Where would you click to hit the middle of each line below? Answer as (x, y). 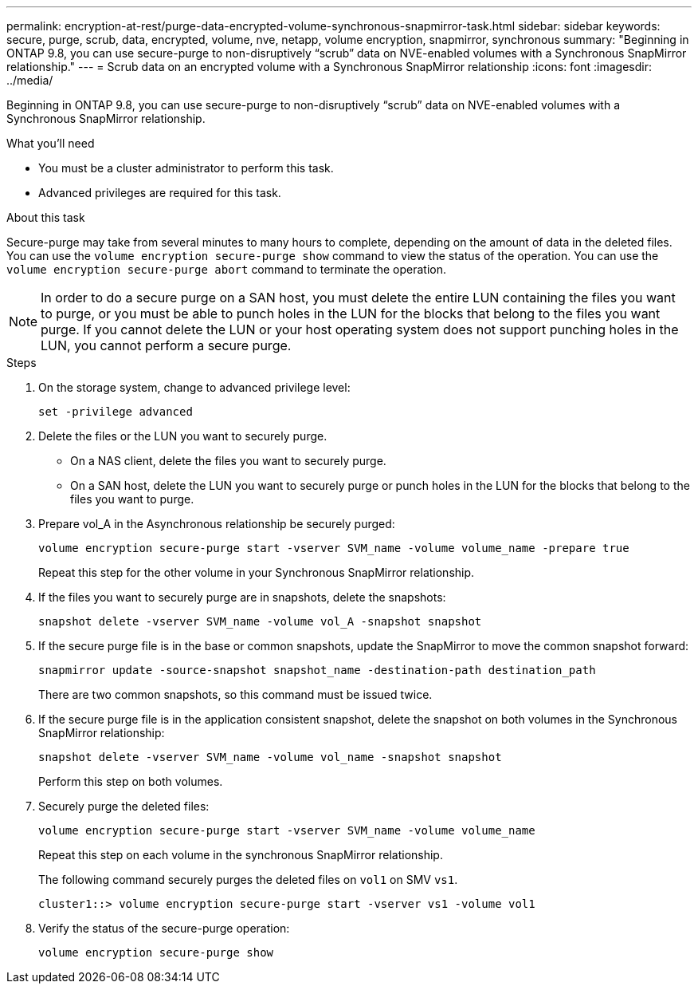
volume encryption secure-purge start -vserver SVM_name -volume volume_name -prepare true (334, 548)
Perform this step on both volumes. (131, 781)
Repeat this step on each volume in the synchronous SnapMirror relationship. (241, 855)
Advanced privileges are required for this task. (160, 193)
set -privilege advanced (116, 412)
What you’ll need (51, 143)
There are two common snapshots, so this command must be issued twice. (235, 694)
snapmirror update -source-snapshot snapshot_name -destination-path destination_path (317, 670)
